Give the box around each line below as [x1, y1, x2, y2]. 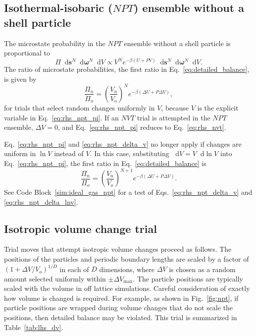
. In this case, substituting [90, 148, 169, 159]
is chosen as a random [169, 264, 236, 274]
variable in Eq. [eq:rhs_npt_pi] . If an [4, 112, 119, 122]
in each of [59, 264, 89, 274]
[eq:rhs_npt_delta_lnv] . [4, 196, 78, 207]
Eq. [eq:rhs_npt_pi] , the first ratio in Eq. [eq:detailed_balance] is [4, 158, 206, 168]
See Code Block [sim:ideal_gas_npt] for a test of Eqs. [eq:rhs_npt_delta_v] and [4, 187, 253, 197]
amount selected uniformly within [4, 273, 106, 283]
